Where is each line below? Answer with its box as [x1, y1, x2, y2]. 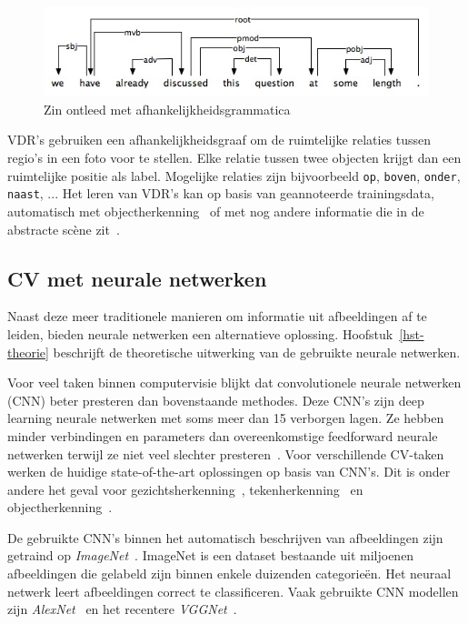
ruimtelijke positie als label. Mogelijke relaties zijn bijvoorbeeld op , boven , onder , [7, 166, 461, 185]
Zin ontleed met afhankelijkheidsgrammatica [44, 99, 291, 118]
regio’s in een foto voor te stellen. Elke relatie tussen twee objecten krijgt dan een [7, 148, 462, 167]
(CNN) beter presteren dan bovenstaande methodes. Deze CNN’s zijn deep [7, 390, 424, 409]
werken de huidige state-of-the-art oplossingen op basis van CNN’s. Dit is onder [7, 462, 451, 481]
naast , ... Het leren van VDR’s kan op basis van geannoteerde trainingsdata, [7, 184, 434, 203]
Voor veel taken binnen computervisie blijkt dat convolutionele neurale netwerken [7, 373, 462, 392]
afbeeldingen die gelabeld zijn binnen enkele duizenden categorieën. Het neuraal [7, 564, 452, 583]
